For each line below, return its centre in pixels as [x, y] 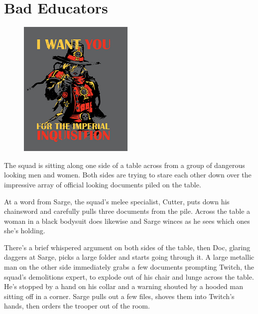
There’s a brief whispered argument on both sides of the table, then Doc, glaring [127, 247]
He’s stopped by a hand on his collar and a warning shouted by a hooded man [124, 286]
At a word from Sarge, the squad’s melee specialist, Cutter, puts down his [117, 201]
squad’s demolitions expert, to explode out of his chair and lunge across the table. [129, 276]
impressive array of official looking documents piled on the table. [103, 184]
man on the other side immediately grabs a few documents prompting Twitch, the [129, 267]
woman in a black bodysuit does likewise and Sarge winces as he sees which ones [127, 221]
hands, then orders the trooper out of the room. [77, 306]
